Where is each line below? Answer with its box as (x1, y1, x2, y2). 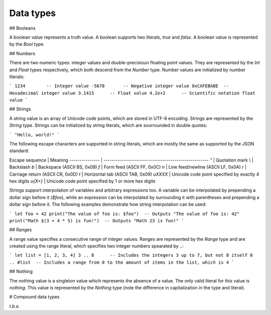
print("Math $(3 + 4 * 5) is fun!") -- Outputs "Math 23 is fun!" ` (9, 218, 184, 223)
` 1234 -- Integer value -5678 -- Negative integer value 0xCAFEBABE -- (9, 83, 229, 89)
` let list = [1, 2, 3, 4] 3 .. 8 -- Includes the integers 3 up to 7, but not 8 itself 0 (9, 252, 253, 258)
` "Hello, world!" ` (9, 132, 60, 137)
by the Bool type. (9, 41, 45, 47)
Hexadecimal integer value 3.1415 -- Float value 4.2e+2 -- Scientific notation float (9, 90, 255, 96)
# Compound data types (9, 294, 60, 300)
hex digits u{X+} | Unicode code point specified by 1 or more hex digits (9, 178, 156, 184)
